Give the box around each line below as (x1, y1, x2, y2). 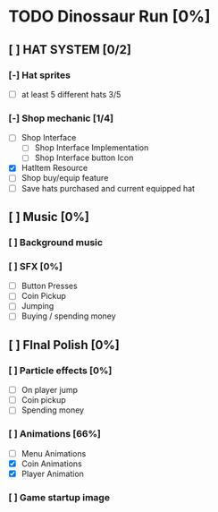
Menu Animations (21, 448, 87, 458)
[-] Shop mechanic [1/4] (8, 112, 113, 124)
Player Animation (21, 468, 84, 479)
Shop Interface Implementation (34, 142, 149, 153)
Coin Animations (21, 458, 82, 469)
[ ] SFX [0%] (8, 260, 63, 272)
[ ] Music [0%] (8, 209, 90, 225)
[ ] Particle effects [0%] (8, 364, 113, 377)
